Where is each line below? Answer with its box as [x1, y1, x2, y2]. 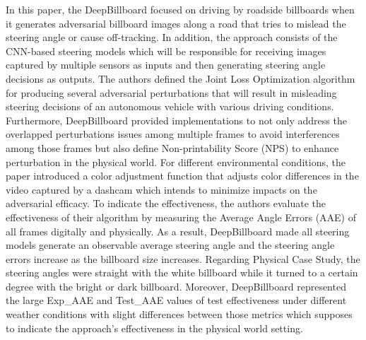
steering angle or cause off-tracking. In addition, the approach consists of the [6, 30, 338, 45]
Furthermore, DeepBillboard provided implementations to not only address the [6, 112, 347, 127]
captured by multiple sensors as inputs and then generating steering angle [6, 57, 326, 72]
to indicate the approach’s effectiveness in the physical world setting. [6, 320, 303, 335]
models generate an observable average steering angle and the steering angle [6, 238, 335, 252]
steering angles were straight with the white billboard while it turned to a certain [6, 265, 358, 280]
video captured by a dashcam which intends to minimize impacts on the [6, 182, 317, 197]
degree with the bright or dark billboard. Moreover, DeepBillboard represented [6, 279, 346, 293]
